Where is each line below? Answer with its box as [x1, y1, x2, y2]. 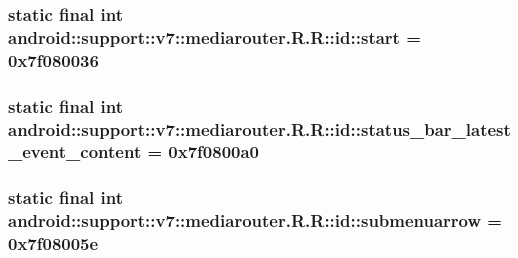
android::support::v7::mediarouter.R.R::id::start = [8, 24, 421, 49]
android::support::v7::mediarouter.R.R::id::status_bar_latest [8, 116, 511, 141]
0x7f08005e [8, 231, 99, 256]
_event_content [8, 139, 142, 164]
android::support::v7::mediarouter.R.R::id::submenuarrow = [8, 208, 502, 233]
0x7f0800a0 [168, 139, 260, 164]
